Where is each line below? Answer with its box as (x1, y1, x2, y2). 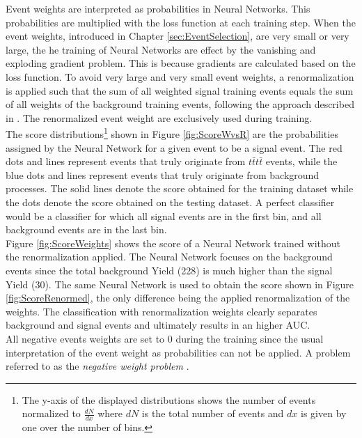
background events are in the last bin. (6, 222, 167, 237)
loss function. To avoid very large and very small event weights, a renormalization (6, 69, 354, 84)
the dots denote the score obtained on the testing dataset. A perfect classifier (6, 194, 335, 209)
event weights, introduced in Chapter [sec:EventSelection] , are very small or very (6, 29, 349, 43)
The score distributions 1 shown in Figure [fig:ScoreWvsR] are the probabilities (6, 125, 338, 141)
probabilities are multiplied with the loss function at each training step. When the (6, 15, 356, 29)
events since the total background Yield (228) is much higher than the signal (6, 263, 333, 277)
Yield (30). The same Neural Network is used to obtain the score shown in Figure (6, 276, 354, 291)
